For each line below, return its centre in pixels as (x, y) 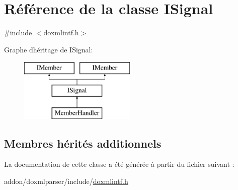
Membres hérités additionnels (83, 143)
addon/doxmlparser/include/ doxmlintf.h (66, 181)
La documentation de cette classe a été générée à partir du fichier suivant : (119, 164)
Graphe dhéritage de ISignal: (49, 49)
